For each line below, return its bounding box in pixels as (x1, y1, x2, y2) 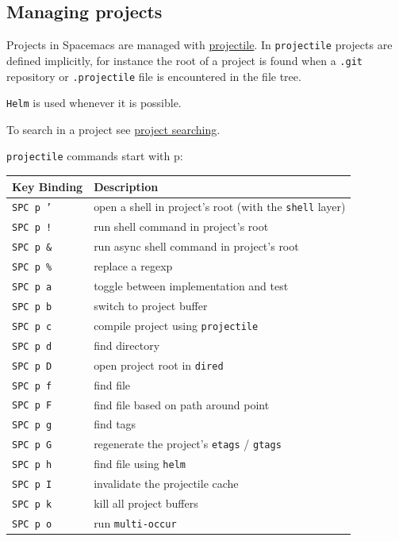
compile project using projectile (94, 317, 259, 333)
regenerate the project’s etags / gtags (94, 435, 282, 452)
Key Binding (12, 178, 83, 194)
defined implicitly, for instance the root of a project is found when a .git (6, 52, 363, 68)
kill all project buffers (94, 495, 198, 512)
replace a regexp (94, 258, 173, 274)
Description (94, 178, 159, 194)
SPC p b (12, 301, 52, 313)
